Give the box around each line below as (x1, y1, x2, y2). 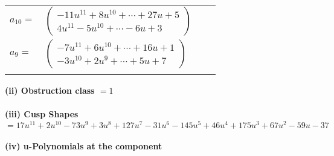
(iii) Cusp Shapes (5, 108, 79, 120)
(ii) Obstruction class (5, 84, 95, 96)
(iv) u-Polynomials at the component (5, 140, 162, 152)
